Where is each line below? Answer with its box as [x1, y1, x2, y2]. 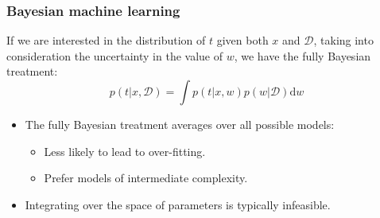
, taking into [313, 32, 374, 49]
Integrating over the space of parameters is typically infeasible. [25, 196, 331, 212]
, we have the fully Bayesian [234, 47, 371, 64]
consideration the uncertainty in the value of [6, 47, 223, 64]
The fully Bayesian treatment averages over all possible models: [25, 116, 335, 132]
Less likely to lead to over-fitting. [44, 142, 206, 159]
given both [216, 32, 269, 49]
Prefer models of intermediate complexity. [44, 169, 248, 186]
